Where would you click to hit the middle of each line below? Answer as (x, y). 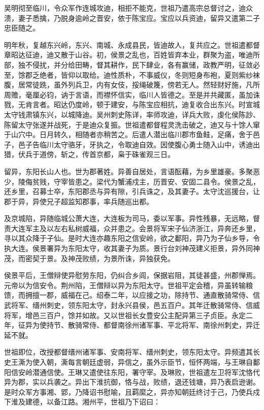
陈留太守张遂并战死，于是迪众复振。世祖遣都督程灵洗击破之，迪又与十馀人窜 (132, 124)
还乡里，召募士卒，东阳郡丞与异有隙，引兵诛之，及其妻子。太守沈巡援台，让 (132, 191)
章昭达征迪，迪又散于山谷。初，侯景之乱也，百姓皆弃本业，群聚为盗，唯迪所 (132, 55)
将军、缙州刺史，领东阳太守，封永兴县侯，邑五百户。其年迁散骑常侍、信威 (135, 305)
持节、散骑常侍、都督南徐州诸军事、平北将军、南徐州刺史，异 (150, 325)
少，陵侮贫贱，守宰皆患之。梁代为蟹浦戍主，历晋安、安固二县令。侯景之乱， (132, 181)
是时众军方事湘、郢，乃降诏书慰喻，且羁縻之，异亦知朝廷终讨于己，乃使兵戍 (132, 391)
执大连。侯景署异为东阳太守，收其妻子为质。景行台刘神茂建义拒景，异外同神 (132, 248)
